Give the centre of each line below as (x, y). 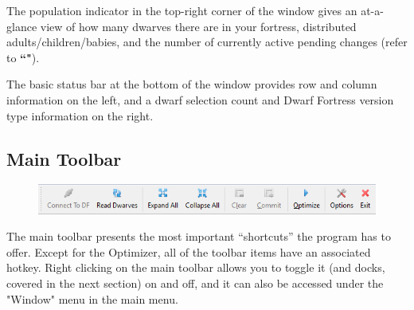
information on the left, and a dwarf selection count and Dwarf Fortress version (200, 99)
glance (22, 26)
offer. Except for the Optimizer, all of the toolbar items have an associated (189, 251)
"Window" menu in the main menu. (92, 298)
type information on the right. (80, 115)
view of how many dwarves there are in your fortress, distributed (198, 26)
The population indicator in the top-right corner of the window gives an (182, 10)
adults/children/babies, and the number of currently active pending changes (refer (207, 42)
